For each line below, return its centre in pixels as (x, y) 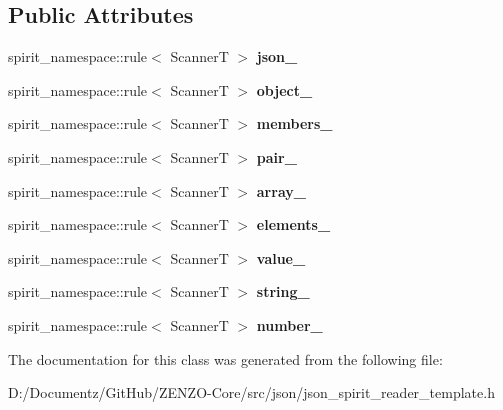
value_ (281, 257)
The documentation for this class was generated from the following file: (225, 358)
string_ (283, 291)
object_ (284, 89)
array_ (281, 190)
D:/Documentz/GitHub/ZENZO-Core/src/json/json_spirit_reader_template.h (251, 392)
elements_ (293, 224)
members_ (294, 123)
